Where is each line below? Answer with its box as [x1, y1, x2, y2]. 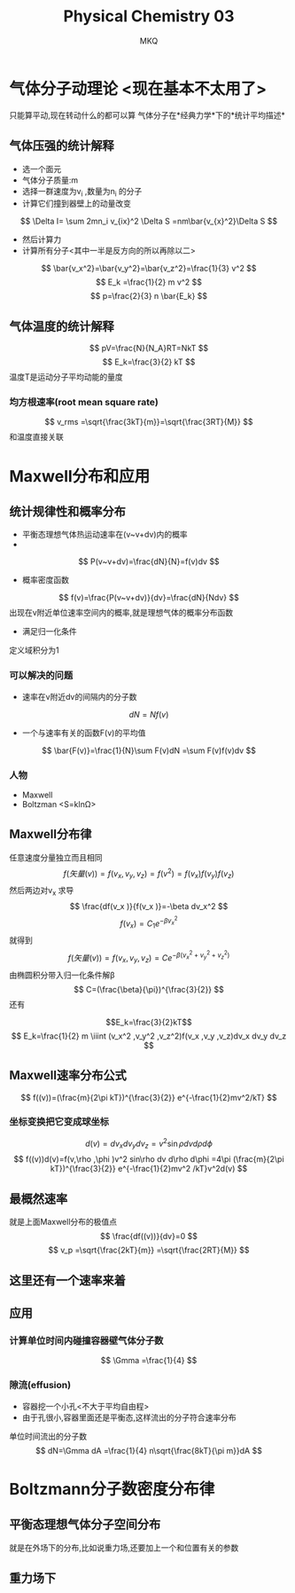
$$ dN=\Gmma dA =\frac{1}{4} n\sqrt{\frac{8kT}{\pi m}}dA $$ [35, 1445, 263, 1456]
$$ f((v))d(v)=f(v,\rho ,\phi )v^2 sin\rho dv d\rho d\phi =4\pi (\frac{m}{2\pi [12, 1154, 285, 1165]
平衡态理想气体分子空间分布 [9, 1517, 161, 1532]
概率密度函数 [21, 575, 69, 585]
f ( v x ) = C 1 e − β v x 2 [120, 915, 178, 930]
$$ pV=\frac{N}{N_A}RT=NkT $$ [89, 343, 209, 354]
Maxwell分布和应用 [9, 466, 151, 486]
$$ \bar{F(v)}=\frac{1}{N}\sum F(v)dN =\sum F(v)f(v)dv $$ [41, 745, 257, 756]
